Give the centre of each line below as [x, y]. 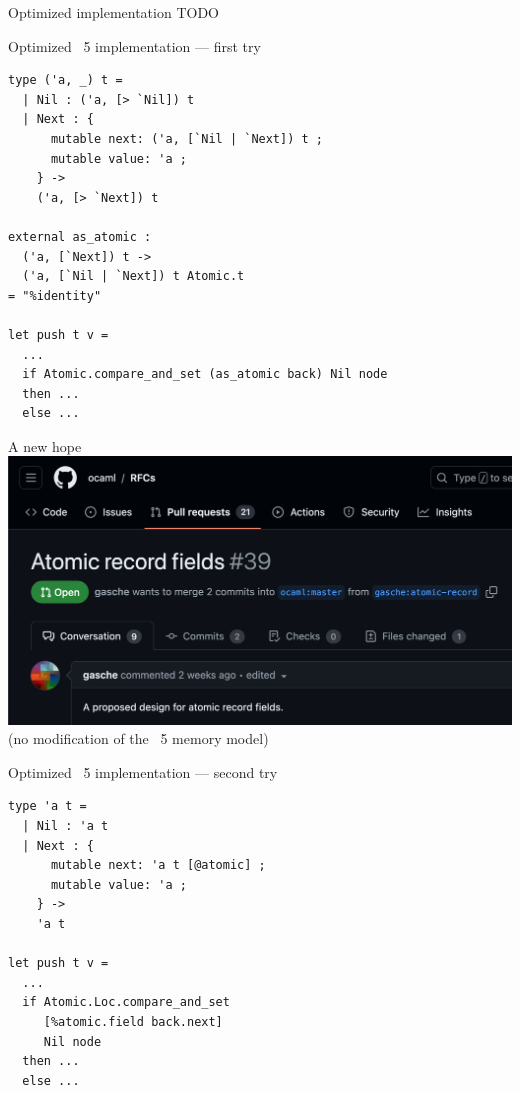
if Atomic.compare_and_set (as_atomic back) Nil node [205, 374]
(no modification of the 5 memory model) [138, 738]
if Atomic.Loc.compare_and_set [126, 1002]
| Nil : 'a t [65, 826]
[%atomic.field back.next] [133, 1022]
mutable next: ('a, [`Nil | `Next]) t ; [186, 138]
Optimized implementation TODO [113, 12]
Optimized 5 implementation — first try [134, 45]
